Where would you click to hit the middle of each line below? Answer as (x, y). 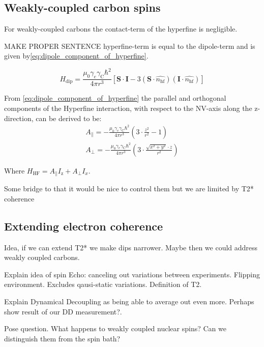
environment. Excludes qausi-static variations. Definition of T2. (103, 284)
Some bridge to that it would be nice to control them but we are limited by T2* (129, 189)
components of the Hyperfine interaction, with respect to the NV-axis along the (128, 108)
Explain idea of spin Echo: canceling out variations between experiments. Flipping (132, 274)
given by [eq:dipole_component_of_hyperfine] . (76, 56)
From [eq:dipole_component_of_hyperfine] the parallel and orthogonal (115, 98)
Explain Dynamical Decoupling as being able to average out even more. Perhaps (129, 301)
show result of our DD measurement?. (63, 311)
